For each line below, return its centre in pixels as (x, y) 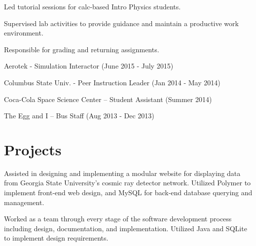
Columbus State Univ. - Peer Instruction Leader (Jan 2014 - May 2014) (112, 82)
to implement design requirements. (56, 238)
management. (24, 202)
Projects (33, 149)
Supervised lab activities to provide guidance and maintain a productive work (121, 23)
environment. (24, 33)
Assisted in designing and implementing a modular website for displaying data (122, 173)
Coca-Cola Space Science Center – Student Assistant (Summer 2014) (108, 99)
